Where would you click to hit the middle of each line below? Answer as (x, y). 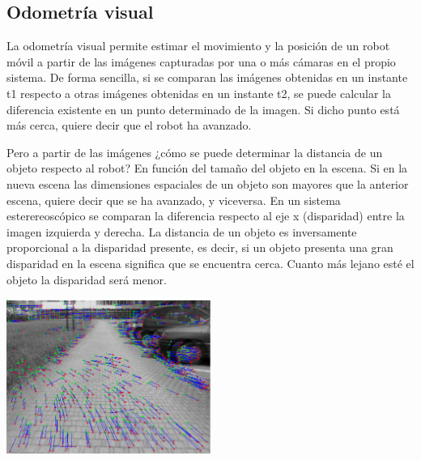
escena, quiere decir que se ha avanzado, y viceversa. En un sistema (174, 200)
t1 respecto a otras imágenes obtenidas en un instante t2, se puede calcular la (199, 93)
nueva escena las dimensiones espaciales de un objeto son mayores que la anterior (208, 183)
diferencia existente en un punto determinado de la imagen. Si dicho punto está (203, 109)
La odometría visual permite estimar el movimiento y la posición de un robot (198, 46)
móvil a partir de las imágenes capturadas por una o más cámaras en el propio (201, 61)
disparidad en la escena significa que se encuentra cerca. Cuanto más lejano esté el (210, 263)
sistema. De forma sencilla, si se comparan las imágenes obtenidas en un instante (207, 77)
